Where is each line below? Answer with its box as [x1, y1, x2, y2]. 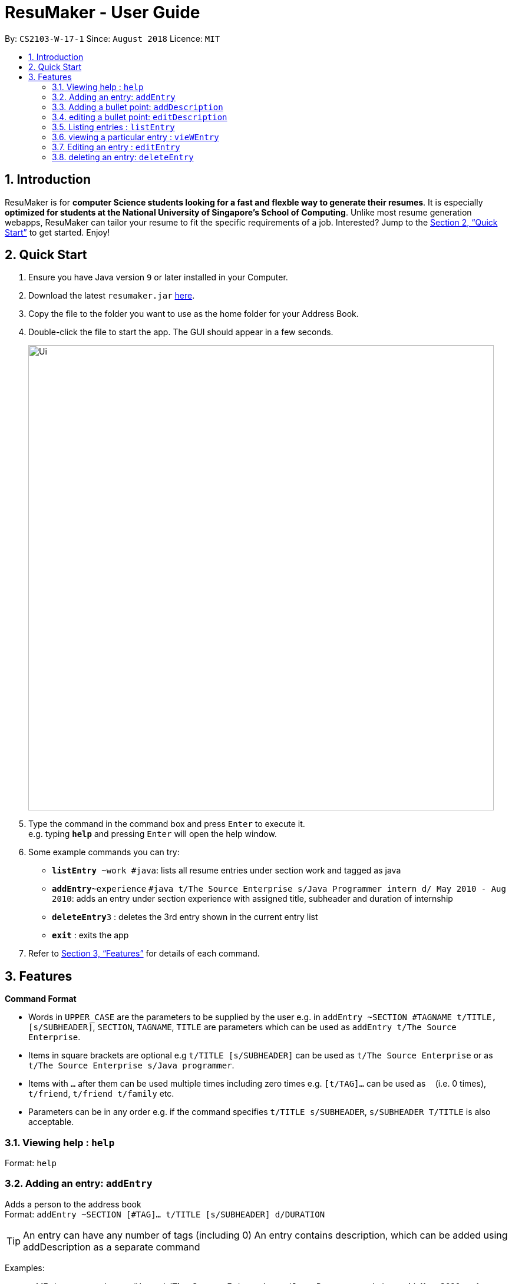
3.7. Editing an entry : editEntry [52, 141, 180, 152]
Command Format [5, 994, 77, 1004]
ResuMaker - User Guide [5, 2, 200, 22]
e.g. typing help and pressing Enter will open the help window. [28, 829, 277, 839]
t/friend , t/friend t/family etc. [28, 1088, 174, 1099]
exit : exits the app [52, 930, 129, 941]
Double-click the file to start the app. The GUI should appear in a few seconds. [28, 327, 333, 337]
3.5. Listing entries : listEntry [52, 121, 175, 132]
